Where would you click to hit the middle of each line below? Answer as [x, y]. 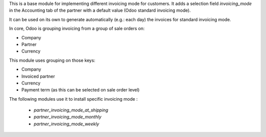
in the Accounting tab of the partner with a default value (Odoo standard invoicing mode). [100, 10]
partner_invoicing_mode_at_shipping [71, 110]
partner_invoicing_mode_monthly [68, 117]
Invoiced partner [38, 76]
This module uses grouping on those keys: [52, 60]
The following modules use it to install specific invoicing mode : [73, 99]
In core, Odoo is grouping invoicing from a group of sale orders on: [77, 28]
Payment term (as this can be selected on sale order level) [81, 90]
